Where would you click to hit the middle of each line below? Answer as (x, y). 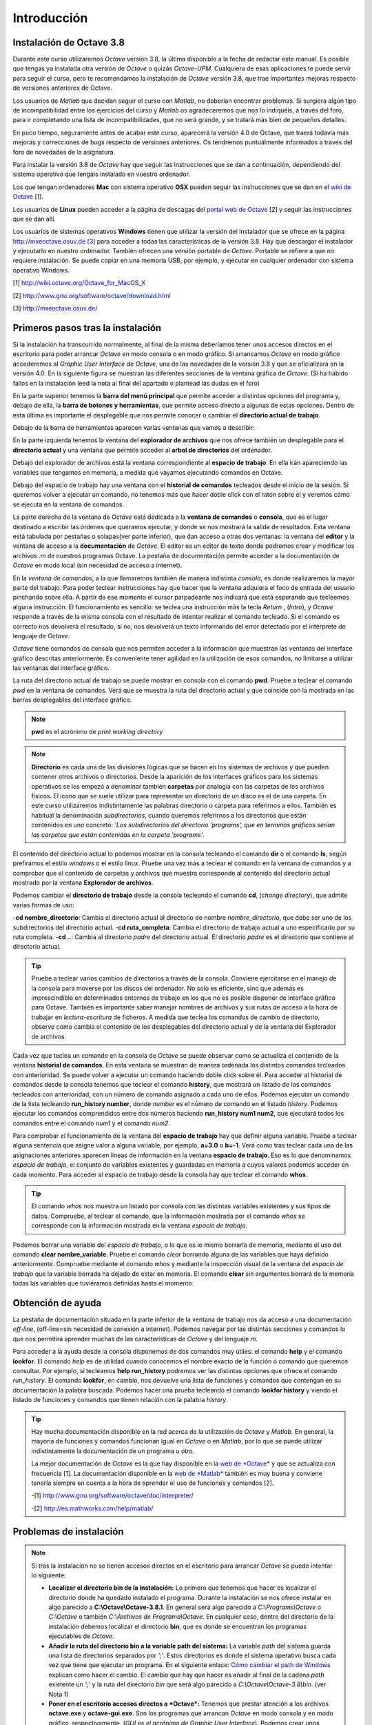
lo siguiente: (49, 1575)
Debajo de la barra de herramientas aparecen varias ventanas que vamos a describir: (134, 428)
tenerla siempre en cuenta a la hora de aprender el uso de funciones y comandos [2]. (153, 1483)
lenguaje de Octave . (41, 635)
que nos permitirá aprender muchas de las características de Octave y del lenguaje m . (135, 1339)
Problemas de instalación (68, 1531)
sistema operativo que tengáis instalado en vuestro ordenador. (102, 174)
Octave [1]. (28, 197)
